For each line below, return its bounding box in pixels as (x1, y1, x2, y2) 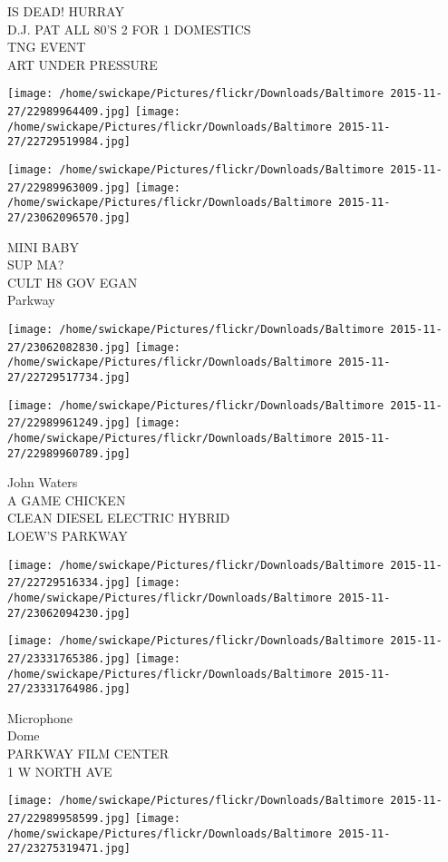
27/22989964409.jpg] (7, 105, 131, 119)
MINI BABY (7, 237, 79, 256)
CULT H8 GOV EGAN (7, 272, 138, 291)
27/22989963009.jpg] (7, 181, 131, 194)
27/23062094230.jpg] (7, 606, 131, 620)
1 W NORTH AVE (7, 761, 112, 780)
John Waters (7, 473, 78, 492)
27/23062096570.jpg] (7, 211, 131, 224)
